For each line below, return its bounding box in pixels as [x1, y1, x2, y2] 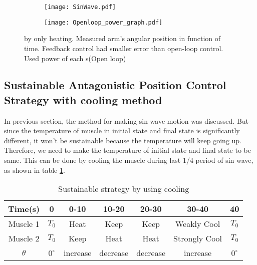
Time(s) [8, 203, 40, 215]
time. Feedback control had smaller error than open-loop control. [24, 43, 223, 53]
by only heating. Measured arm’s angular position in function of [24, 33, 221, 44]
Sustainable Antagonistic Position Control [4, 77, 226, 93]
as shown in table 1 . [4, 164, 65, 175]
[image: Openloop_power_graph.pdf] [44, 19, 163, 26]
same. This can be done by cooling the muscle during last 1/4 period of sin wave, [4, 155, 253, 165]
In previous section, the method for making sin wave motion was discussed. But [4, 115, 249, 126]
